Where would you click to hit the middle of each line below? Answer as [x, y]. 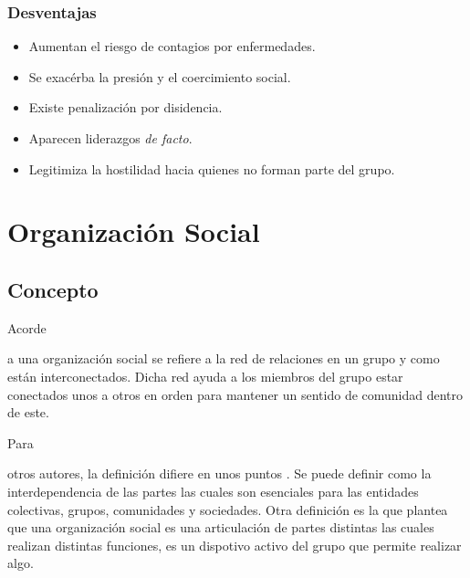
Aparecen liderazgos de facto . [110, 138]
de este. [28, 412]
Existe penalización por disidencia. [125, 107]
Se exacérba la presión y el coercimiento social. [160, 76]
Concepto [53, 289]
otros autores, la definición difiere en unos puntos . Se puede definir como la [219, 473]
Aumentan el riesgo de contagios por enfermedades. [172, 46]
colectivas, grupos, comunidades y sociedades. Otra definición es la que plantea [228, 509]
